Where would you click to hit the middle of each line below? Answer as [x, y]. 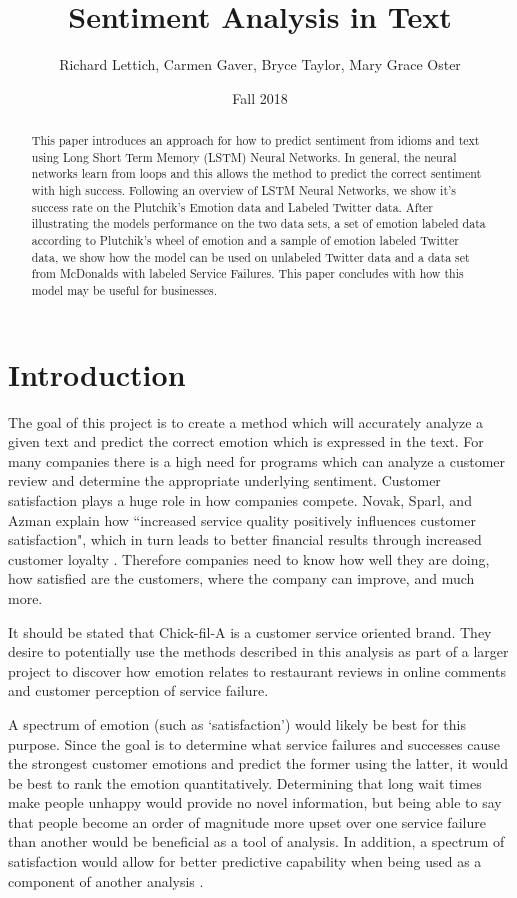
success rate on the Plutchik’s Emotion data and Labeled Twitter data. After [232, 206]
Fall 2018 [260, 97]
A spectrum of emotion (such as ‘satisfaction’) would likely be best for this [237, 723]
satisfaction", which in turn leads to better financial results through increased [245, 539]
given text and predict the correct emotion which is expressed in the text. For [246, 441]
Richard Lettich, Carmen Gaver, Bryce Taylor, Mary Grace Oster [260, 64]
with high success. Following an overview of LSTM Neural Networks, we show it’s [244, 190]
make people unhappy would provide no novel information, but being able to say [255, 802]
